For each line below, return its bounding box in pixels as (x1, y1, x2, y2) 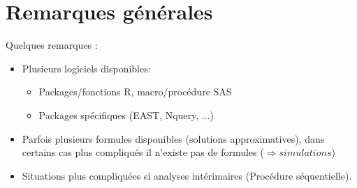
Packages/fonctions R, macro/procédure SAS (38, 84, 232, 99)
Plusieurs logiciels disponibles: (22, 61, 151, 75)
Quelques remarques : (6, 38, 98, 52)
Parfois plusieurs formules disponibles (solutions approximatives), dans (22, 131, 325, 146)
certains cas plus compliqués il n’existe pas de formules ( (22, 145, 264, 159)
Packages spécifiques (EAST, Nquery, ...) (38, 107, 214, 122)
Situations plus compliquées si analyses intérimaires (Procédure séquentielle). (22, 168, 352, 182)
